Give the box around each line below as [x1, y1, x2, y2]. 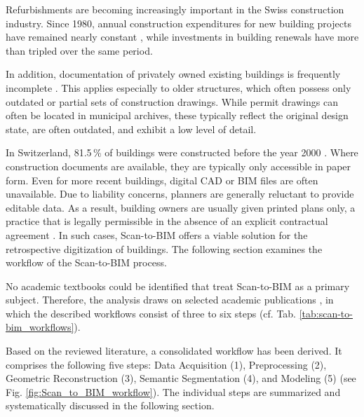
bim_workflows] [6, 320, 74, 334]
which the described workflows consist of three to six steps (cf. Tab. [6, 306, 297, 320]
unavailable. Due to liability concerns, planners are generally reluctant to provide [6, 186, 354, 201]
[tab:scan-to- [299, 306, 353, 320]
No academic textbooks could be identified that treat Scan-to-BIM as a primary [6, 278, 350, 293]
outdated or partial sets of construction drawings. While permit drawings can [6, 94, 338, 109]
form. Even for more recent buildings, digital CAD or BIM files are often [6, 172, 318, 187]
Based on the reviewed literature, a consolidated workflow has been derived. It [6, 343, 342, 358]
